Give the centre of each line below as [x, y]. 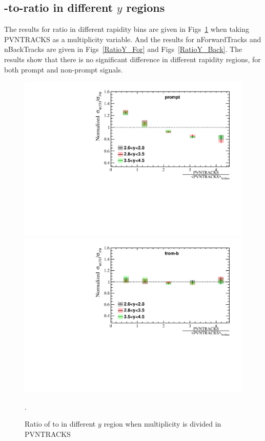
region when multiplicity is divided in [162, 424]
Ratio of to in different [60, 424]
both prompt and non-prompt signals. [64, 69]
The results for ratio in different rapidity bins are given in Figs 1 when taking [127, 29]
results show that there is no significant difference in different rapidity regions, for [132, 59]
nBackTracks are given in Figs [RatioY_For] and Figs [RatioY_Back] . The [123, 49]
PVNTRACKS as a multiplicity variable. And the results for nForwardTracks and [133, 39]
